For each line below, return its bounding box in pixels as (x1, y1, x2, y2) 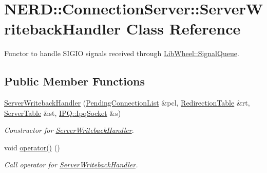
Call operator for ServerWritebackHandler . (4, 159, 138, 170)
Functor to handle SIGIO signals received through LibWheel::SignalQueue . (4, 48, 239, 59)
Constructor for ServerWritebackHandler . (4, 125, 134, 135)
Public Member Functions (4, 73, 145, 89)
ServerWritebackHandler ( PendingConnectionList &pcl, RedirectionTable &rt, (4, 97, 250, 108)
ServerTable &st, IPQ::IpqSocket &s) (4, 107, 121, 118)
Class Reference (126, 18, 241, 39)
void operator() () (4, 142, 60, 152)
